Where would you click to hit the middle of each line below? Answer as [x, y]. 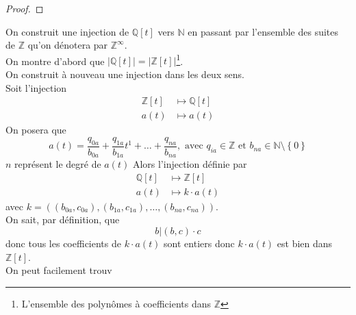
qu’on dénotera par [68, 45]
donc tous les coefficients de [63, 243]
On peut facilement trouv [59, 270]
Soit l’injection [36, 87]
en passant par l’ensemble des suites [263, 31]
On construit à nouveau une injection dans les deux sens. [125, 74]
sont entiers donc [199, 243]
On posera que [36, 130]
